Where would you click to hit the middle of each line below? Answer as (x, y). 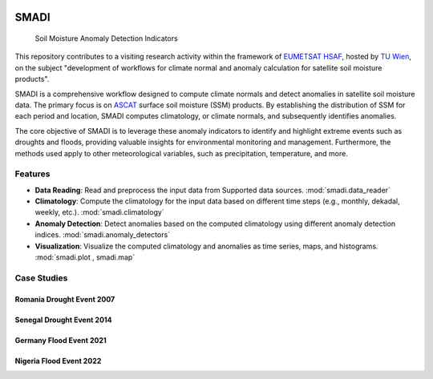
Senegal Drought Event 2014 (63, 320)
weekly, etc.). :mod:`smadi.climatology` (99, 212)
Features (32, 174)
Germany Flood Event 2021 (61, 340)
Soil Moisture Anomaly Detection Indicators (106, 38)
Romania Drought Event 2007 (65, 299)
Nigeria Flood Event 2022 (58, 361)
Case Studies (41, 278)
